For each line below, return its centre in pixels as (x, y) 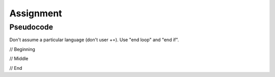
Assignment (36, 13)
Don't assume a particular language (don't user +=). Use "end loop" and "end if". (94, 40)
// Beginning (22, 49)
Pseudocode (31, 27)
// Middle (19, 59)
